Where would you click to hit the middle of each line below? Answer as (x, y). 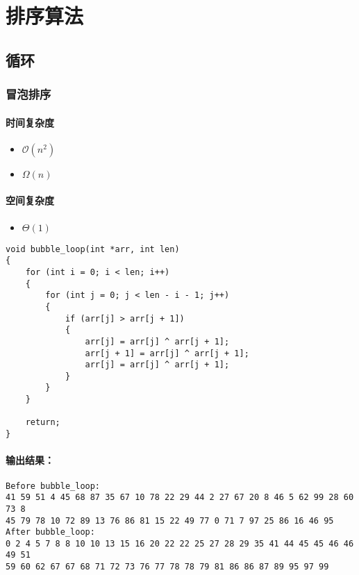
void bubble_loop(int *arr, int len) (93, 249)
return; (43, 423)
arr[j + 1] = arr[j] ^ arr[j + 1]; (167, 353)
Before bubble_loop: (53, 486)
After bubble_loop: (50, 532)
